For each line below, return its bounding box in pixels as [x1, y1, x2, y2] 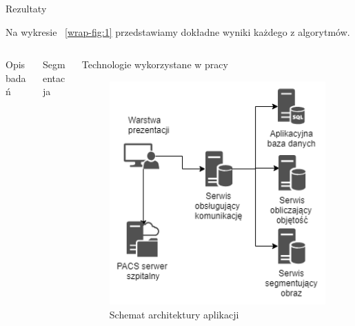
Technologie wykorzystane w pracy [81, 57, 228, 72]
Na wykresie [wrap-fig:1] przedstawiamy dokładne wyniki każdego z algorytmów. [6, 24, 350, 39]
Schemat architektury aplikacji [109, 307, 239, 321]
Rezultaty [6, 1, 47, 15]
